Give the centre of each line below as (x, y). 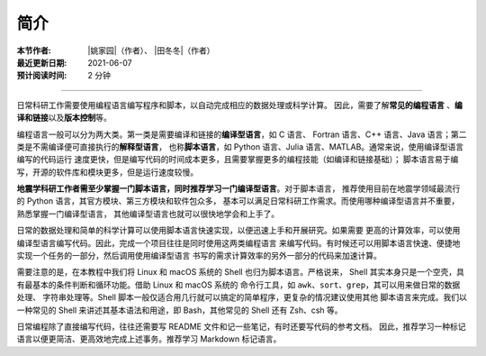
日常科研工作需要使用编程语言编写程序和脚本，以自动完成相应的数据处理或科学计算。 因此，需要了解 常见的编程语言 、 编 (239, 105)
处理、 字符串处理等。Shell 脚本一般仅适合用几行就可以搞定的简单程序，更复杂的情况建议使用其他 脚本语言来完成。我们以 (242, 297)
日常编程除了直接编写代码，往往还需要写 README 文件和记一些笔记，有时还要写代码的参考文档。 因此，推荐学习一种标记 (242, 326)
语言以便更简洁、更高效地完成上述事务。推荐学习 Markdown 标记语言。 (149, 339)
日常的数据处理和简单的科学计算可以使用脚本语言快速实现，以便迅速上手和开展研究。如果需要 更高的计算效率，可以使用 (238, 231)
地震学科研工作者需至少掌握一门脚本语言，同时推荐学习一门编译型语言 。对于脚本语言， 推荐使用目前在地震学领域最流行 (238, 188)
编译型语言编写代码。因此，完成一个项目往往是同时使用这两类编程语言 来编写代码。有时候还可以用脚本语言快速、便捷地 (238, 242)
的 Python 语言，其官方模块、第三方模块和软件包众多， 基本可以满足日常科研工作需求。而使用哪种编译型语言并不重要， (238, 201)
